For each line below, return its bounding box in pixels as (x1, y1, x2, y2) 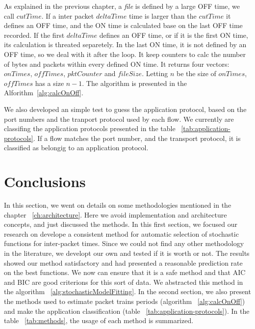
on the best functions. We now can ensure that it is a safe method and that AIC (4, 267, 246, 277)
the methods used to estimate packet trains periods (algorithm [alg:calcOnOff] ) (4, 296, 245, 306)
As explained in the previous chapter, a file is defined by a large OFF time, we (4, 1, 240, 11)
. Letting (142, 68, 168, 79)
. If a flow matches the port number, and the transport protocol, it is (33, 133, 241, 143)
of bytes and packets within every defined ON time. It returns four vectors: (4, 58, 229, 69)
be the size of (176, 68, 216, 79)
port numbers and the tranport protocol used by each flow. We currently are (4, 113, 234, 124)
